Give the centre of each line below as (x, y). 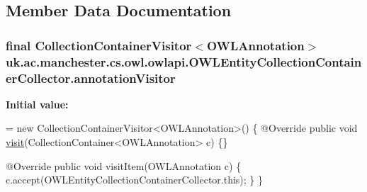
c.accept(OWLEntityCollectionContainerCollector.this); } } (135, 180)
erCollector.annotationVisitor (91, 78)
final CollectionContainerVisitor (99, 45)
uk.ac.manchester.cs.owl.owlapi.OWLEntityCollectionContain (184, 61)
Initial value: (37, 104)
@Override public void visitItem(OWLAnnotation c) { (124, 165)
